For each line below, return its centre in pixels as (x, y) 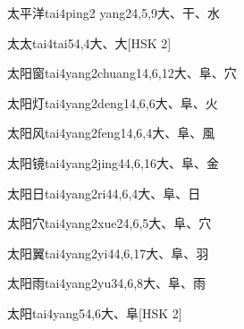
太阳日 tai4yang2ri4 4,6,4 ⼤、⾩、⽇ (104, 193)
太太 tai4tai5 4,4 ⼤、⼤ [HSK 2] (89, 42)
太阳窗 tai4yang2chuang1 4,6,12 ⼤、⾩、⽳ (122, 73)
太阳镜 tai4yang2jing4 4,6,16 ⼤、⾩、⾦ (113, 162)
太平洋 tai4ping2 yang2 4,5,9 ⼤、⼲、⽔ (114, 13)
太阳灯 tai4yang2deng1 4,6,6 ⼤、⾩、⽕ (113, 102)
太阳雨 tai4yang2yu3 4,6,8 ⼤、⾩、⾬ (107, 283)
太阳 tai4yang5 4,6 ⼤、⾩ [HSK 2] (95, 312)
